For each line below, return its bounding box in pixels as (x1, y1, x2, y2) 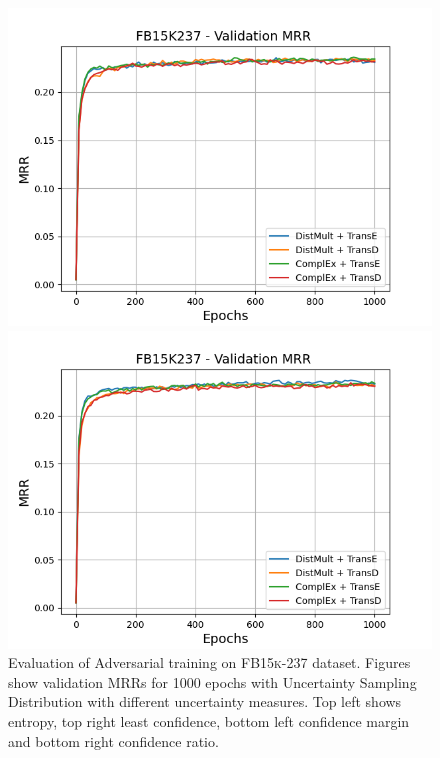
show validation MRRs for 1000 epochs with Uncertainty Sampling (8, 671, 417, 692)
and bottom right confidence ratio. (8, 730, 219, 751)
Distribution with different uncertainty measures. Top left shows (8, 691, 402, 712)
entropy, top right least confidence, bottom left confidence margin (8, 710, 410, 731)
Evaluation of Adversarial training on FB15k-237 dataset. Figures (8, 652, 411, 673)
